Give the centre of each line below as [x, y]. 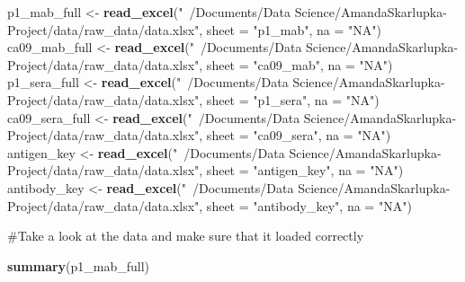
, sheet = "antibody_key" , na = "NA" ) [305, 205]
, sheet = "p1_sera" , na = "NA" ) [289, 99]
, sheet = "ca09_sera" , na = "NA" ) [295, 135]
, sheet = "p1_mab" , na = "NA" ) [290, 29]
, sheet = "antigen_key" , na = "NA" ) [301, 170]
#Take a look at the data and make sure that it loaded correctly [186, 236]
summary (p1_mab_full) [79, 265]
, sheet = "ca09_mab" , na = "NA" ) [296, 64]
